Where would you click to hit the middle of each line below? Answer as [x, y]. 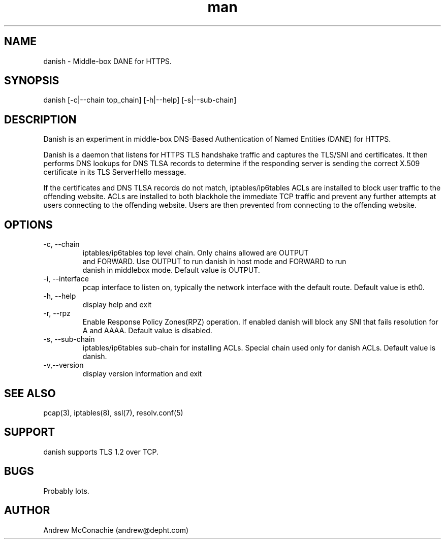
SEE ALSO [30, 393]
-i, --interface [66, 279]
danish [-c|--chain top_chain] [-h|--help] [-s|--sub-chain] [140, 100]
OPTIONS [28, 225]
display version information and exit [142, 374]
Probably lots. [66, 491]
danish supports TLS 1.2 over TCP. [101, 452]
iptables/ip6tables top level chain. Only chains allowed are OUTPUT [196, 253]
